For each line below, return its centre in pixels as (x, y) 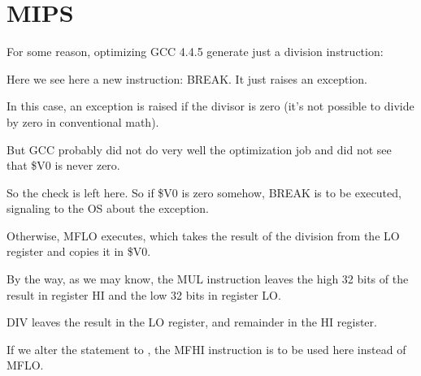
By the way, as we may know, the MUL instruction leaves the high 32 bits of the (208, 279)
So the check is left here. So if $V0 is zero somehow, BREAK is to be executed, (204, 192)
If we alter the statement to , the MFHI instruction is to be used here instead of (206, 349)
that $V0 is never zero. (63, 165)
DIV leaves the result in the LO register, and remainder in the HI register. (192, 322)
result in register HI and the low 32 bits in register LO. (144, 294)
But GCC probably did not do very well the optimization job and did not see (199, 149)
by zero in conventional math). (83, 121)
